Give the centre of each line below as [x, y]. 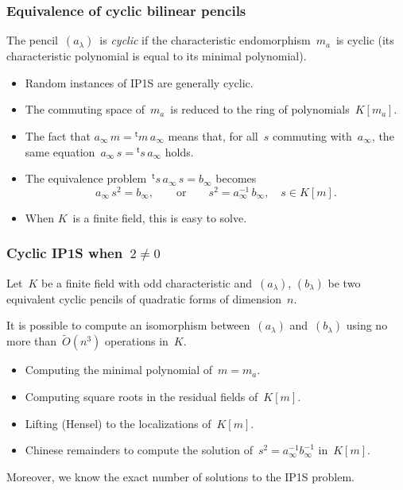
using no [367, 325]
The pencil [32, 40]
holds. [179, 151]
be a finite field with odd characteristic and [146, 282]
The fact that [58, 136]
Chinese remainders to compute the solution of [139, 450]
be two [344, 282]
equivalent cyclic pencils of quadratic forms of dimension [144, 298]
